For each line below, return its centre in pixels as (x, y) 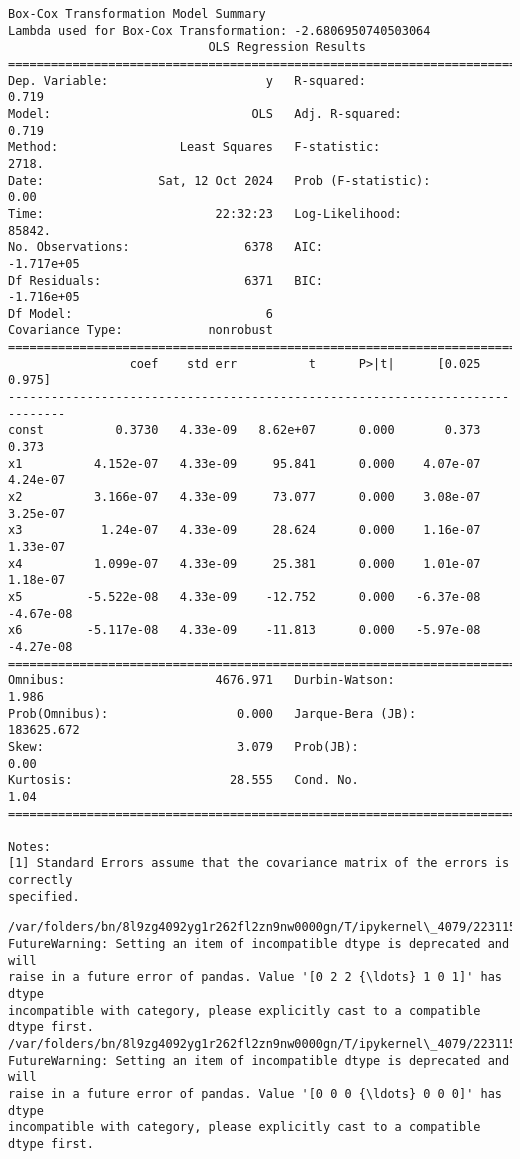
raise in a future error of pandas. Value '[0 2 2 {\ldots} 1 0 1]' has (255, 977)
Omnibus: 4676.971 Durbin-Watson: (201, 680)
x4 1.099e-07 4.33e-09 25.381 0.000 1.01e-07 (244, 563)
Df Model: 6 (140, 313)
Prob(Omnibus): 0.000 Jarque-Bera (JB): (212, 713)
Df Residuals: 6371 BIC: (165, 280)
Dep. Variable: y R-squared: (187, 80)
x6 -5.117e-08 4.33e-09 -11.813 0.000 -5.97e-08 (244, 630)
